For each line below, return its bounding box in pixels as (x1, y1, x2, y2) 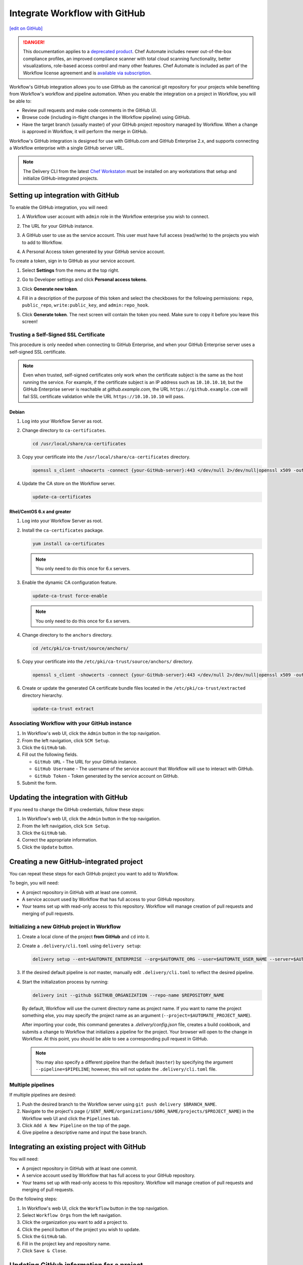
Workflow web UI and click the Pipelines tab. (22, 1115, 120, 1121)
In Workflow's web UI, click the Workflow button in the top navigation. (22, 1205, 169, 1211)
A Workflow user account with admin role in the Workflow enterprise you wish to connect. (22, 214, 210, 220)
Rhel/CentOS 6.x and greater (9, 509, 71, 515)
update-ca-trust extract (32, 706, 94, 711)
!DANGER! (23, 39, 45, 45)
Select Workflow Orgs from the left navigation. (22, 1212, 122, 1218)
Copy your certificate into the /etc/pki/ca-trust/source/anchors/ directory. (22, 658, 193, 665)
